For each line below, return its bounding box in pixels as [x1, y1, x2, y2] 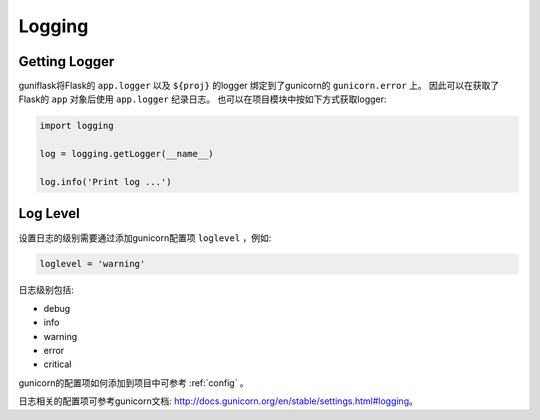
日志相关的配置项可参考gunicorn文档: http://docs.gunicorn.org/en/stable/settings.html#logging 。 [18, 395, 419, 407]
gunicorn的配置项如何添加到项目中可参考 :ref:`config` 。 [18, 376, 249, 389]
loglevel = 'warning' [39, 258, 146, 270]
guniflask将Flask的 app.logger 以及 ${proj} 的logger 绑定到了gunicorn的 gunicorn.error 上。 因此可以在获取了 [18, 80, 500, 92]
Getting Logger [18, 53, 115, 70]
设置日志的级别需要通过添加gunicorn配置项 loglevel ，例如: [18, 231, 272, 244]
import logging [39, 120, 114, 132]
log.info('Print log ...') [39, 176, 172, 187]
